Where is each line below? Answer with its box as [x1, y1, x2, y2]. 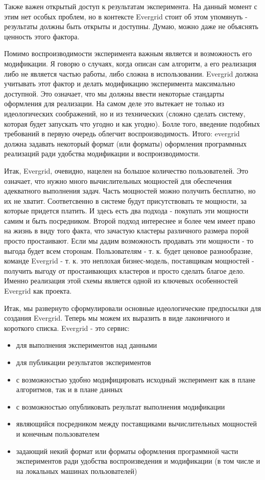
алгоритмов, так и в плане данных [16, 384, 123, 395]
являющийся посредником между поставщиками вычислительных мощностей [16, 418, 257, 429]
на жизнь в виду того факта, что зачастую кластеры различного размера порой [4, 225, 249, 236]
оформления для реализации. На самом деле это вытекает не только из [4, 98, 225, 109]
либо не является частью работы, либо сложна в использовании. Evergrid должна [4, 68, 258, 79]
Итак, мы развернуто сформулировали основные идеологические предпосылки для [4, 302, 261, 313]
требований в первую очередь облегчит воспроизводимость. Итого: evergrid [4, 128, 240, 139]
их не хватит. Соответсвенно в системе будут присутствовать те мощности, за [4, 195, 247, 206]
